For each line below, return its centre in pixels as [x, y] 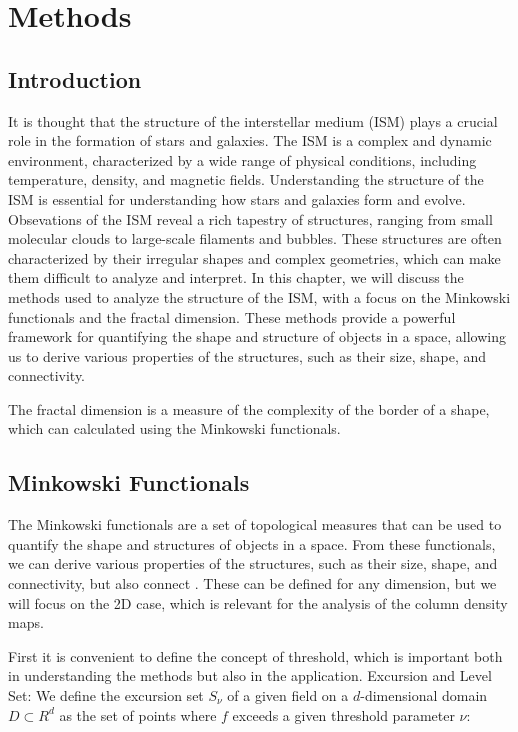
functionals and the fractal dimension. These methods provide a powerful [232, 316]
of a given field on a [288, 695]
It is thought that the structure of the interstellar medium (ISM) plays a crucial [253, 120]
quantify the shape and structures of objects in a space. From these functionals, [252, 543]
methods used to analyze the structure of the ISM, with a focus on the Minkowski [259, 296]
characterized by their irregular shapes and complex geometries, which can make [254, 257]
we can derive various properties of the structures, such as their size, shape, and [253, 563]
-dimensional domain [424, 695]
